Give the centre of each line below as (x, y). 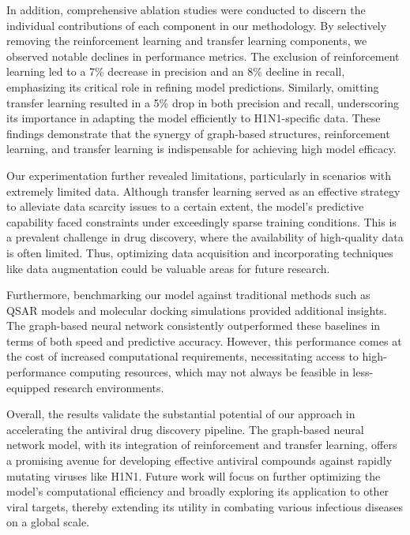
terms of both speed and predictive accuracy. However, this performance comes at (204, 340)
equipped (28, 387)
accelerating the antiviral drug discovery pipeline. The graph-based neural (185, 429)
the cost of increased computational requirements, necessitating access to (182, 356)
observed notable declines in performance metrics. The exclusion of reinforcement (203, 56)
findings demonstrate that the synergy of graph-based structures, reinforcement (198, 133)
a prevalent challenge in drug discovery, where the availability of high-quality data (205, 237)
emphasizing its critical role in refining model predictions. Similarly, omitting (193, 86)
